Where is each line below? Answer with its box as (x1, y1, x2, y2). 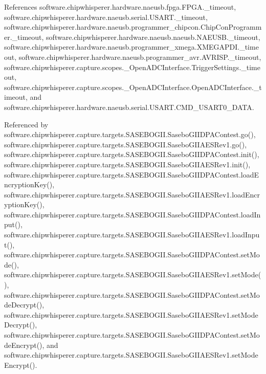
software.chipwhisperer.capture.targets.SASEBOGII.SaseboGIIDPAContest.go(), (4, 129, 256, 140)
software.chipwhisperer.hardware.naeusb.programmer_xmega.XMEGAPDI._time (4, 41, 259, 52)
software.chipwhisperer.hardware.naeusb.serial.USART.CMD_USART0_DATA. (4, 101, 254, 112)
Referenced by (4, 119, 49, 129)
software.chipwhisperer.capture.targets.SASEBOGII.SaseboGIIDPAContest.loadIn (4, 209, 261, 219)
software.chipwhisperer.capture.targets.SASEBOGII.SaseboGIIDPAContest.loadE (4, 169, 259, 180)
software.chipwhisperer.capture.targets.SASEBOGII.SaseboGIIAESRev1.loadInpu (4, 229, 260, 240)
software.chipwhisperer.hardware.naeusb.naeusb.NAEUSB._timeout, (46, 31, 260, 42)
